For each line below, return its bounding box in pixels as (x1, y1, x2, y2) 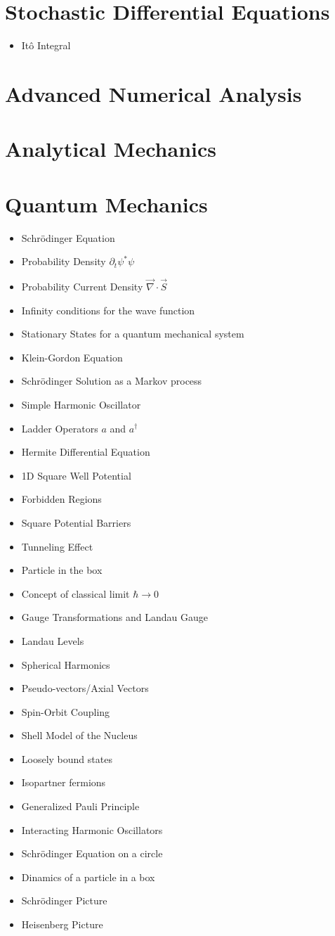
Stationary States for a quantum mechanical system (21, 326, 244, 341)
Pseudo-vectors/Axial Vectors (21, 681, 149, 695)
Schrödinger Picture (21, 893, 107, 908)
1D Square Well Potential (21, 468, 131, 482)
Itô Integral (21, 38, 71, 53)
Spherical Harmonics (21, 657, 110, 672)
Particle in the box (21, 563, 103, 577)
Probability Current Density (21, 279, 143, 293)
